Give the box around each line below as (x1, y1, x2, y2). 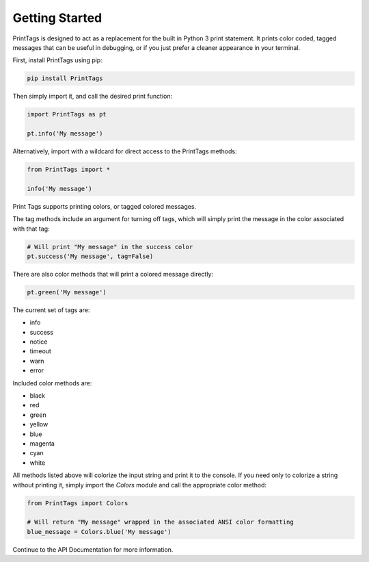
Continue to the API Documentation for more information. (12, 545, 174, 554)
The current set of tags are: (12, 305, 90, 314)
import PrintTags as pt (27, 110, 107, 118)
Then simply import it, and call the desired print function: (12, 92, 173, 101)
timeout (29, 347, 51, 355)
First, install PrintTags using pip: (12, 56, 102, 64)
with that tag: (12, 225, 51, 233)
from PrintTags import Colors (27, 499, 128, 507)
